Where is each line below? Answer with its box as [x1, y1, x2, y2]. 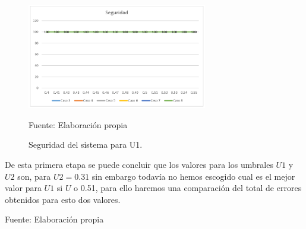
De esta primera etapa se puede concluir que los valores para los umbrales [5, 158, 273, 171]
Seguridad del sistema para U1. [29, 138, 143, 151]
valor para [5, 182, 42, 194]
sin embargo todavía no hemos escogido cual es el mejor [92, 170, 295, 182]
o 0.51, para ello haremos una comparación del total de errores [74, 182, 302, 194]
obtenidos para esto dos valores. [5, 193, 121, 205]
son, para [17, 170, 51, 182]
